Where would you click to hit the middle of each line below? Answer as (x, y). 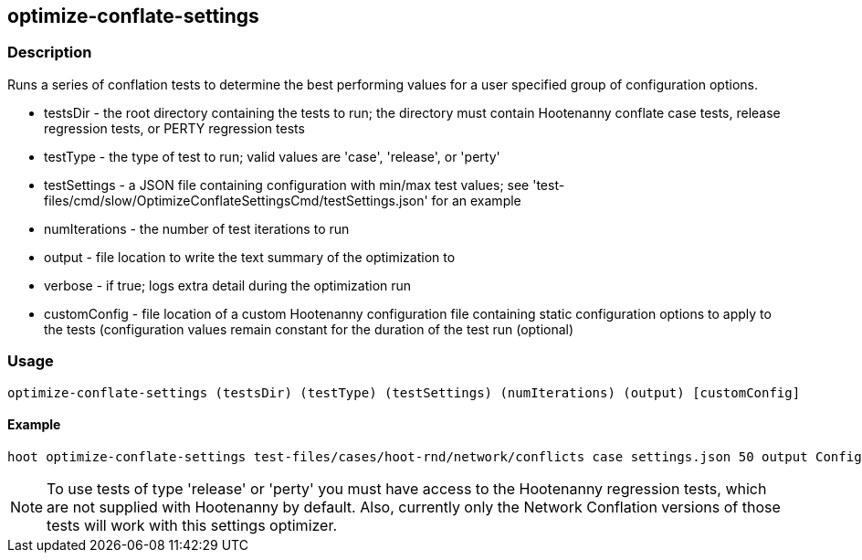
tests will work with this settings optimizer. (192, 525)
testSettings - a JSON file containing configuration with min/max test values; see (287, 185)
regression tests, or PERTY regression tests (174, 128)
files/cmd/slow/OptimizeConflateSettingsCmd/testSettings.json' (236, 200)
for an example (476, 200)
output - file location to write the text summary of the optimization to (250, 257)
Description (50, 53)
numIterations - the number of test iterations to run (197, 228)
